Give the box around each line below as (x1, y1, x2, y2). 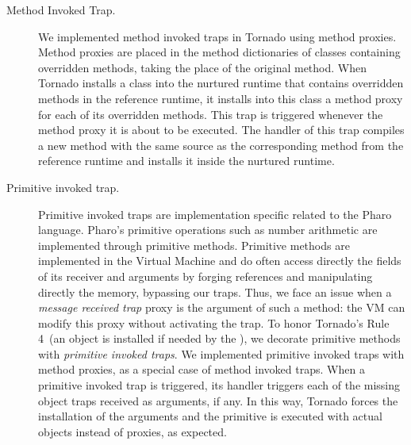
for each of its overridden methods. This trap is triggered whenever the (38, 105, 383, 122)
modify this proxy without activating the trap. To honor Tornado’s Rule (38, 314, 390, 331)
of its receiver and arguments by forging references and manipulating (38, 267, 373, 284)
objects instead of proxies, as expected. (38, 423, 227, 439)
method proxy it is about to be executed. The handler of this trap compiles (38, 121, 405, 138)
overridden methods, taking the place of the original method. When (38, 59, 367, 75)
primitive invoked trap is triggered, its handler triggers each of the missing (38, 377, 401, 393)
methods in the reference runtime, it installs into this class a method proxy (38, 90, 403, 106)
